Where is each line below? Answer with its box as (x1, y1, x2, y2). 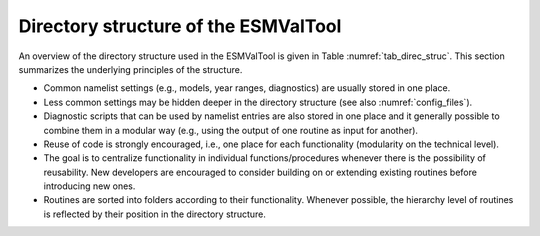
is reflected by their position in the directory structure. (43, 208, 267, 220)
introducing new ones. (43, 180, 136, 192)
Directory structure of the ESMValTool (18, 15, 342, 37)
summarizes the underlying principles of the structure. (18, 63, 243, 75)
